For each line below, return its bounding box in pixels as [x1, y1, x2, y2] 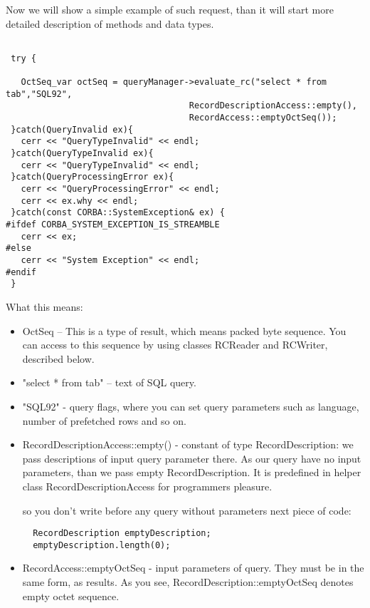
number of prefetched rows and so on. [22, 413, 186, 428]
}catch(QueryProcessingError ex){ [11, 172, 174, 182]
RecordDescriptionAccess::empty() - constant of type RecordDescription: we [22, 437, 354, 452]
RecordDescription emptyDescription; [33, 528, 211, 539]
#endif [6, 267, 36, 277]
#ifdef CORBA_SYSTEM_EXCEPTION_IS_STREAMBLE [6, 220, 220, 230]
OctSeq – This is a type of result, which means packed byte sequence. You [22, 323, 347, 338]
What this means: [6, 299, 83, 314]
